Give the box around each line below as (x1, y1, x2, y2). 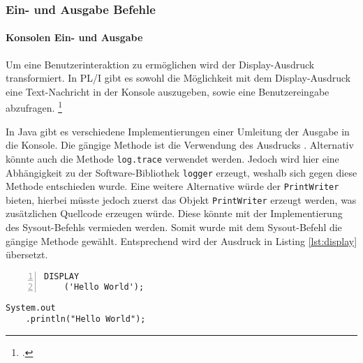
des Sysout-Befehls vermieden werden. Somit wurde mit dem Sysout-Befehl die (6, 220, 342, 235)
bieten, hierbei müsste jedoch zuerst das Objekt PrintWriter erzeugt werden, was (6, 192, 357, 207)
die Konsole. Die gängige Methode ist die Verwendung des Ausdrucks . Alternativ (6, 138, 354, 152)
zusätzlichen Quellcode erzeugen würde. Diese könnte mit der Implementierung (6, 206, 343, 221)
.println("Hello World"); (25, 314, 146, 325)
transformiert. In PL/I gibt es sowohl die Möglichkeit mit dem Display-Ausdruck (6, 71, 351, 85)
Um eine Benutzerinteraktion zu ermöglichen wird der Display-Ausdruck (6, 57, 315, 71)
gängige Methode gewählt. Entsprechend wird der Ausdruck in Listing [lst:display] (6, 233, 357, 248)
